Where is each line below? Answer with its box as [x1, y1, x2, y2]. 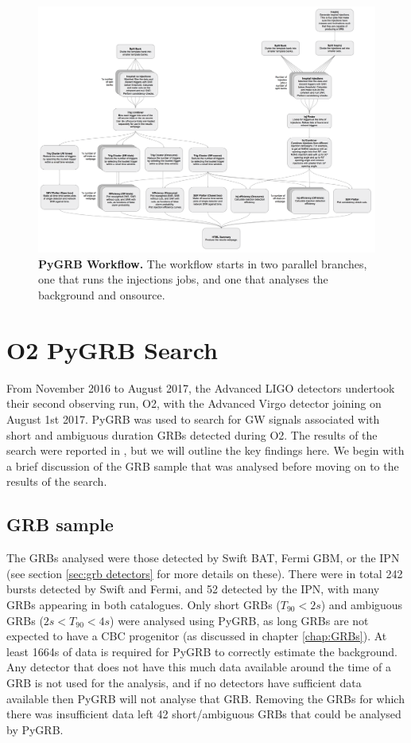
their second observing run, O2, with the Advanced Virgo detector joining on [6, 395, 382, 412]
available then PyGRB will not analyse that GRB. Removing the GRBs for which [6, 690, 405, 706]
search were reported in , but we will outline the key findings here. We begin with [6, 442, 405, 459]
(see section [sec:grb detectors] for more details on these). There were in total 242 [6, 565, 403, 581]
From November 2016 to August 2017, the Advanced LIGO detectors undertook [6, 379, 395, 396]
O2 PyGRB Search [6, 333, 219, 366]
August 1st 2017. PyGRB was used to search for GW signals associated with [6, 410, 380, 427]
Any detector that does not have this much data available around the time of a [6, 659, 391, 675]
